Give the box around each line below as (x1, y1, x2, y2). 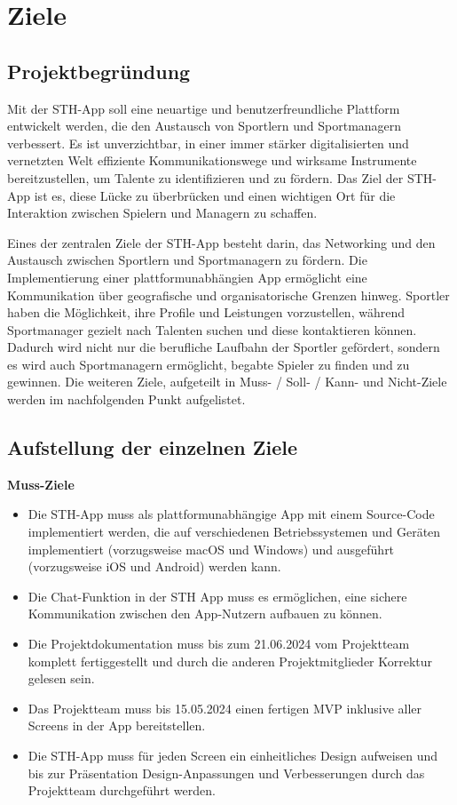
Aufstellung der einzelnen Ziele (7, 434, 298, 461)
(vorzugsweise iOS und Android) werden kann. (28, 557, 281, 576)
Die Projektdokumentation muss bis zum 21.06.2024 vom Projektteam (28, 634, 410, 653)
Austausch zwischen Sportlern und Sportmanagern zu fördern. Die (7, 251, 367, 269)
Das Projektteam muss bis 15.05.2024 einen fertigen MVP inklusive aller (28, 698, 422, 717)
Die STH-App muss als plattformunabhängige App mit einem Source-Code (28, 505, 435, 523)
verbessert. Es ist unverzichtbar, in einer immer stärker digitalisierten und (7, 133, 409, 152)
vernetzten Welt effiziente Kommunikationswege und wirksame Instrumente (7, 151, 417, 170)
